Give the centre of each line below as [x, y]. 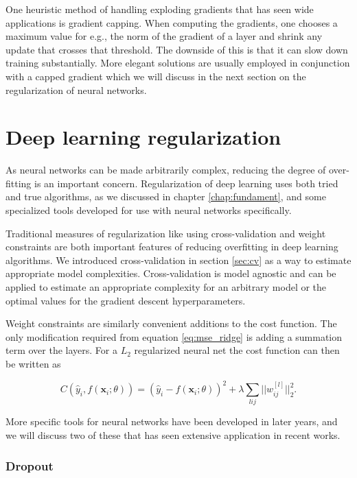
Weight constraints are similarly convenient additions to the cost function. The [171, 323]
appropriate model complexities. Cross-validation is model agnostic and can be [171, 273]
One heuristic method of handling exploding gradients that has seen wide [160, 9]
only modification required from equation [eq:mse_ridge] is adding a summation [174, 336]
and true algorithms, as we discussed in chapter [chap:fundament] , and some [166, 196]
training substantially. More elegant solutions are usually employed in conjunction [178, 63]
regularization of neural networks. [76, 89]
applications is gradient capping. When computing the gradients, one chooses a [172, 22]
